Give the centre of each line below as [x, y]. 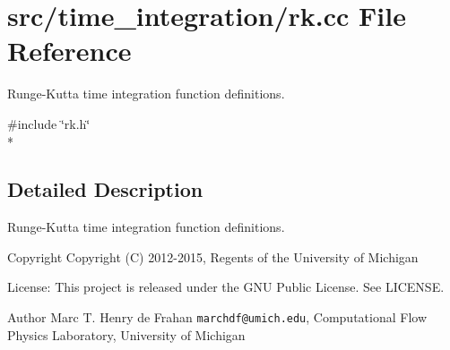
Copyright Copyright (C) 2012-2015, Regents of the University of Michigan [213, 256]
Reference [69, 51]
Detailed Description [105, 189]
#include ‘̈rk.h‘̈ [49, 123]
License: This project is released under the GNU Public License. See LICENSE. [226, 287]
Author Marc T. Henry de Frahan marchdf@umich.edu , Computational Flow [217, 317]
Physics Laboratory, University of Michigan [126, 334]
